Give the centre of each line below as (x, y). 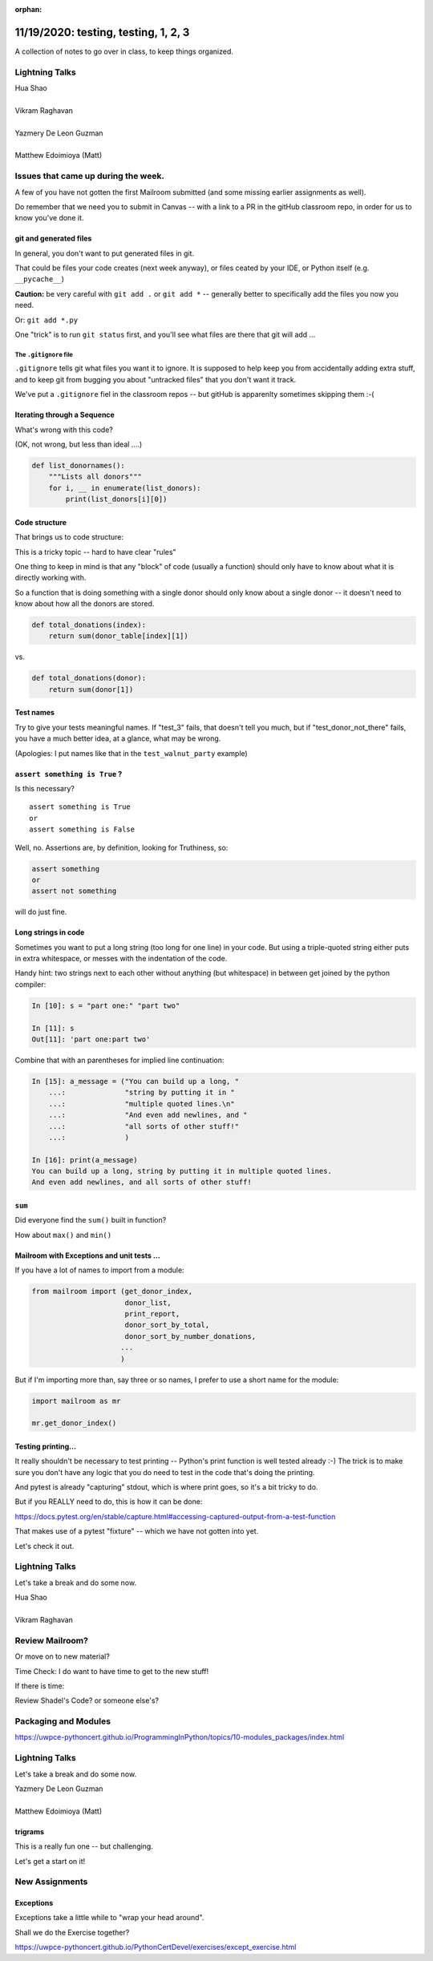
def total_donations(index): (89, 625)
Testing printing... (45, 1446)
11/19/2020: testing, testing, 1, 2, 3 (102, 32)
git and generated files (53, 239)
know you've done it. (49, 218)
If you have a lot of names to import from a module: (99, 1270)
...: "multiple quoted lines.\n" (142, 1104)
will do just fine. (41, 912)
